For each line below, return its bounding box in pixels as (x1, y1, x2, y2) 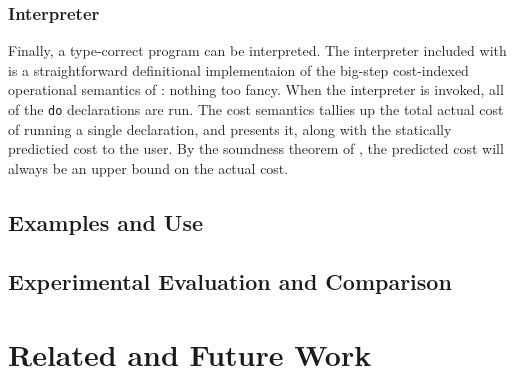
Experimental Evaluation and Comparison (8, 265, 452, 296)
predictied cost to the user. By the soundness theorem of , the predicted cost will (8, 138, 504, 159)
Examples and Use (8, 206, 204, 237)
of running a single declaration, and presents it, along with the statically (8, 118, 452, 139)
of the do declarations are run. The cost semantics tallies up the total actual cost (8, 99, 504, 119)
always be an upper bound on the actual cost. (8, 157, 289, 178)
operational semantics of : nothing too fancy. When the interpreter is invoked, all (8, 79, 504, 100)
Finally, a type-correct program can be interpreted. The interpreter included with (8, 40, 507, 61)
